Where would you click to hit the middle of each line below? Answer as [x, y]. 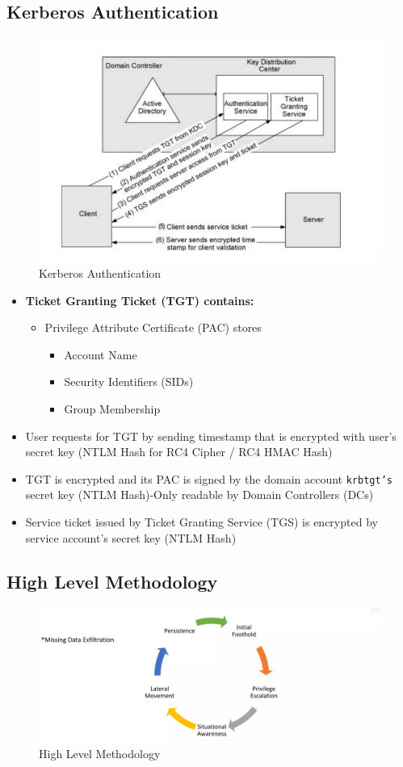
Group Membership [112, 408]
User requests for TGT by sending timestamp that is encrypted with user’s [211, 436]
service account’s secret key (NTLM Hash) [131, 537]
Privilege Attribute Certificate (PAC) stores [153, 327]
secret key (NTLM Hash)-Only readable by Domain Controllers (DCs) [199, 495]
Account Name [101, 354]
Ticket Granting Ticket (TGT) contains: [140, 300]
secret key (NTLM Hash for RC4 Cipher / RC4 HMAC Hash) [179, 452]
